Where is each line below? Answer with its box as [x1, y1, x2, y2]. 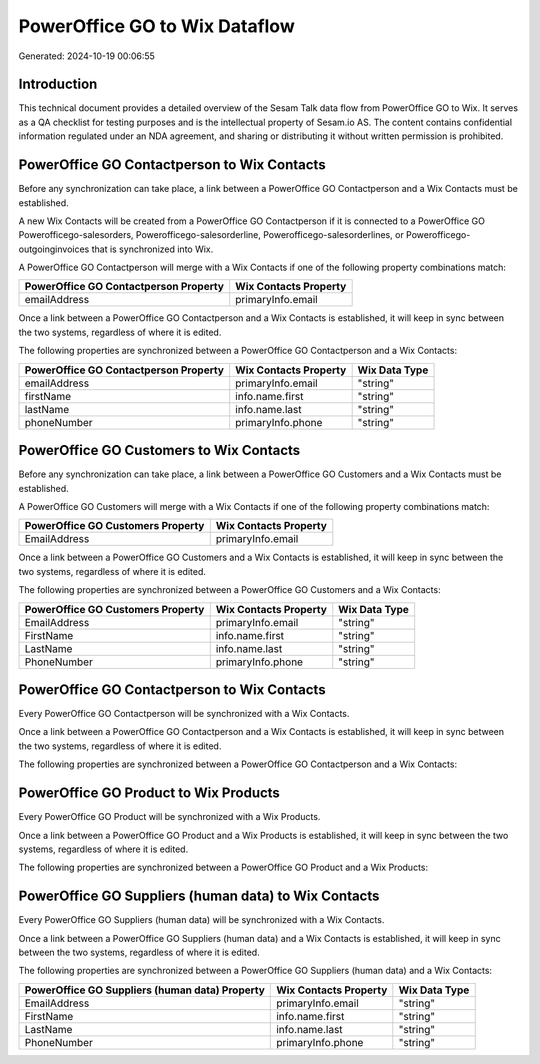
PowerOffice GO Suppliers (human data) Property [24, 983, 265, 997]
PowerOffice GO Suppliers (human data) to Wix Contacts [18, 888, 380, 905]
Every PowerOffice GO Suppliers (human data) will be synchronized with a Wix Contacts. [18, 914, 385, 926]
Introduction [18, 76, 98, 93]
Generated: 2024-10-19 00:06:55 [18, 50, 155, 62]
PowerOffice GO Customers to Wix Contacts [18, 442, 301, 459]
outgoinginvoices [18, 243, 90, 255]
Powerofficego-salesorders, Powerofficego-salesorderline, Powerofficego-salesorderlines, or [18, 229, 404, 241]
